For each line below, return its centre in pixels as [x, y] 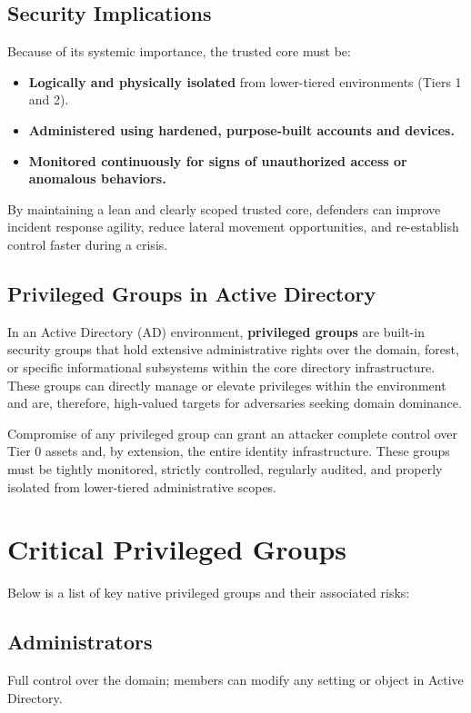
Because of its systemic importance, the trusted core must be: [179, 51]
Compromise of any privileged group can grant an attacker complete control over [232, 433]
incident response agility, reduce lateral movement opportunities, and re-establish [233, 227]
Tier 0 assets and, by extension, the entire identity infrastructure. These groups [229, 451]
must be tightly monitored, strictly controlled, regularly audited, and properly [225, 468]
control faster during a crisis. [88, 244]
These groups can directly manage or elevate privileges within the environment [227, 385]
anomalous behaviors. [97, 178]
